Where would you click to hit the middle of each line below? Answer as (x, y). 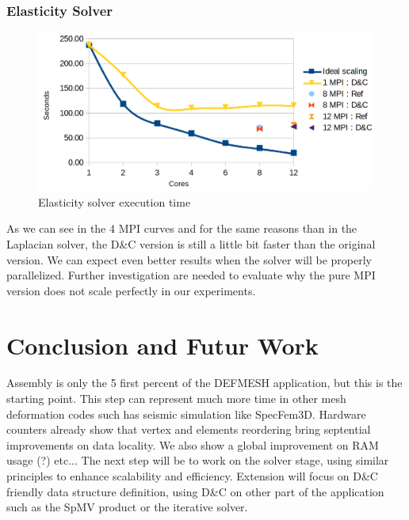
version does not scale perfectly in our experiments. (131, 290)
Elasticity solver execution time (115, 201)
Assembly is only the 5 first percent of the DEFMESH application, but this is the (204, 383)
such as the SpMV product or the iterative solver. (127, 507)
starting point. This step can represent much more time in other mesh (176, 399)
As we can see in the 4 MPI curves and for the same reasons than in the (182, 228)
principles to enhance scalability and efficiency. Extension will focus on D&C (192, 476)
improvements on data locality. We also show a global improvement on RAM (193, 444)
